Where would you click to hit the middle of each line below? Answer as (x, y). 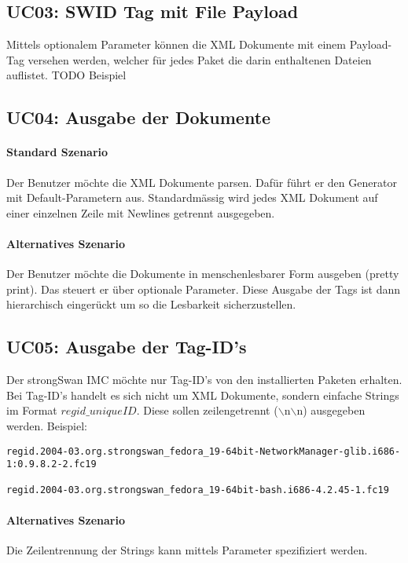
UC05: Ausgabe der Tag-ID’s (127, 347)
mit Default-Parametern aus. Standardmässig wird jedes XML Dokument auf (192, 197)
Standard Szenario (57, 152)
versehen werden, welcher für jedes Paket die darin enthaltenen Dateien (200, 59)
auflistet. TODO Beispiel (66, 75)
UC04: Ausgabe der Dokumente (139, 117)
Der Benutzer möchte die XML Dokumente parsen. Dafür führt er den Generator (202, 182)
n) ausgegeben (331, 410)
